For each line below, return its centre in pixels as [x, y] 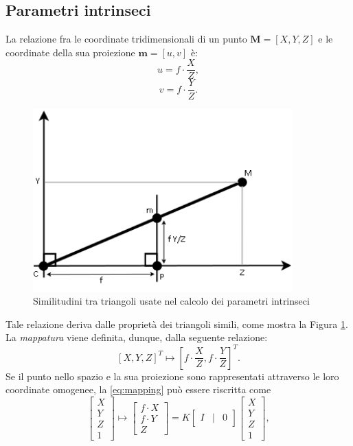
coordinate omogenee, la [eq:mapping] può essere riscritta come [138, 389]
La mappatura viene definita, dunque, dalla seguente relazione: [137, 337]
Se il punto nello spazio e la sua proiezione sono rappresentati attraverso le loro [172, 376]
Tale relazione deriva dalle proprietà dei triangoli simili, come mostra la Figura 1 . [177, 324]
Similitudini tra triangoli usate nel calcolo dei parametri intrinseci [171, 301]
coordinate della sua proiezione [70, 52]
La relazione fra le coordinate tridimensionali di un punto [126, 39]
